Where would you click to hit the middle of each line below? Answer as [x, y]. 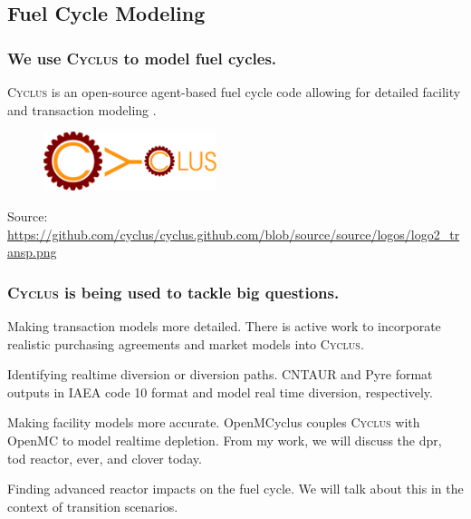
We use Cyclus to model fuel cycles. [142, 58]
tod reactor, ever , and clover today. [105, 458]
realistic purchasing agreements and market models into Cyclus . [186, 343]
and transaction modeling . [82, 109]
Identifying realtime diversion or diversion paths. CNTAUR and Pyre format [220, 374]
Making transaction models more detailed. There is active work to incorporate [224, 325]
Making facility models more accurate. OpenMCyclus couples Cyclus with [214, 422]
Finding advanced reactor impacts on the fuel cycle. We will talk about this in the [235, 489]
